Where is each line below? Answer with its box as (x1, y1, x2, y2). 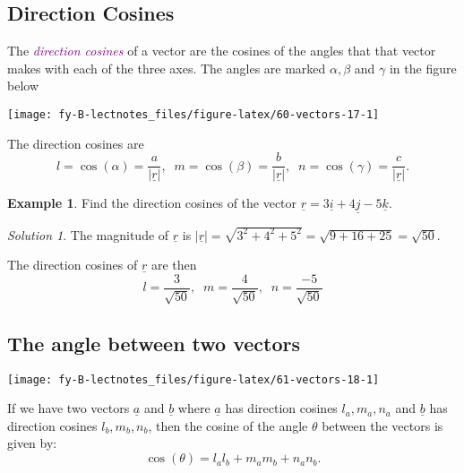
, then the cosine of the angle (148, 416, 308, 434)
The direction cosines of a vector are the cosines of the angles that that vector (7, 41, 436, 60)
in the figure (389, 58, 457, 77)
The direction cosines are (7, 133, 144, 152)
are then (150, 255, 197, 274)
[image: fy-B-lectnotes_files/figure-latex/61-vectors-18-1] (7, 373, 380, 386)
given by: (7, 434, 57, 452)
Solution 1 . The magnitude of (7, 225, 169, 244)
